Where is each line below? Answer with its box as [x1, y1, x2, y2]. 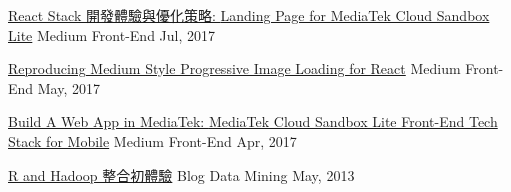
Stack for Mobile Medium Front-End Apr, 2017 [8, 130, 297, 151]
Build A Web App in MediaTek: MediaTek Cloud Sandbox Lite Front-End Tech [8, 111, 498, 132]
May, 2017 [37, 77, 101, 98]
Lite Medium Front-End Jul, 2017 [8, 24, 216, 45]
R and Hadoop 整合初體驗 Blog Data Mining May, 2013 [8, 164, 355, 185]
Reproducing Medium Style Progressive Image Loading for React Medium [8, 58, 461, 79]
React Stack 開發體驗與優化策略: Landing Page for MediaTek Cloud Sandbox [8, 5, 490, 25]
